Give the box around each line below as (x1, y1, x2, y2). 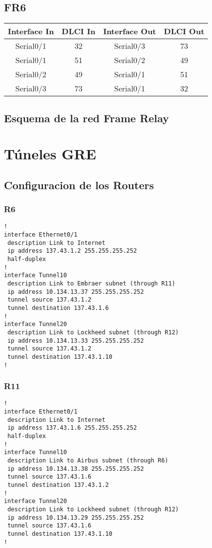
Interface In (8, 25, 54, 37)
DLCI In (62, 25, 96, 37)
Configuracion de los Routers (4, 177, 154, 192)
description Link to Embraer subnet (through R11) (7, 280, 175, 287)
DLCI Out (164, 25, 205, 37)
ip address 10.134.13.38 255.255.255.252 (7, 465, 144, 472)
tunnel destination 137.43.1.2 (7, 481, 109, 488)
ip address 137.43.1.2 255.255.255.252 (7, 247, 137, 255)
